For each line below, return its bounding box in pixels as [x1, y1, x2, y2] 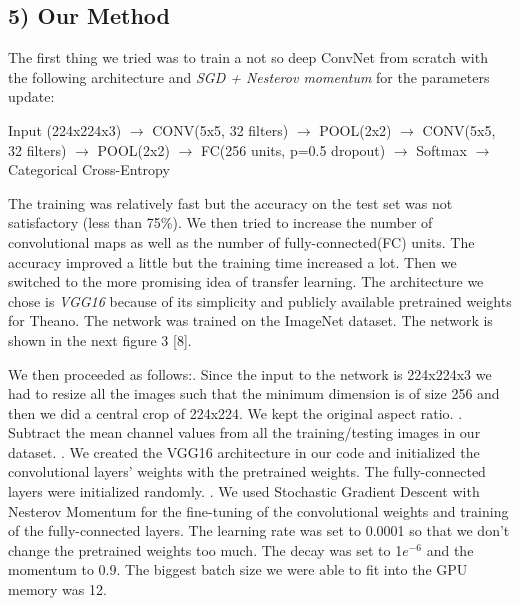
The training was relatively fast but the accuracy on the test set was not [8, 192, 453, 213]
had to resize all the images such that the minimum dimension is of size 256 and [8, 383, 500, 404]
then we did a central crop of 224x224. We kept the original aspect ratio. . [8, 402, 463, 423]
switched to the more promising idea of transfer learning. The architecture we [8, 271, 484, 292]
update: [8, 86, 55, 107]
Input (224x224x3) [8, 119, 122, 140]
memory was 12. [8, 579, 107, 600]
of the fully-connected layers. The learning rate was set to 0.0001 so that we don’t [8, 520, 510, 541]
